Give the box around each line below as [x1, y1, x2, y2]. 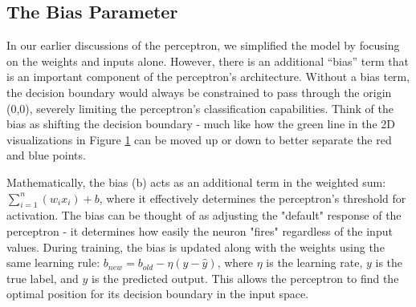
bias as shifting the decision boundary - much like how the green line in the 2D [6, 115, 395, 132]
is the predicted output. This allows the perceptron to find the [92, 269, 399, 286]
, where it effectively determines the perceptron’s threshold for [99, 189, 406, 206]
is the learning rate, [266, 254, 363, 271]
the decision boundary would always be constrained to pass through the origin [6, 83, 392, 100]
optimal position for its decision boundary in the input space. [6, 285, 309, 302]
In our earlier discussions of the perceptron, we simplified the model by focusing [6, 37, 400, 54]
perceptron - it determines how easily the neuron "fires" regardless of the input [6, 222, 393, 239]
